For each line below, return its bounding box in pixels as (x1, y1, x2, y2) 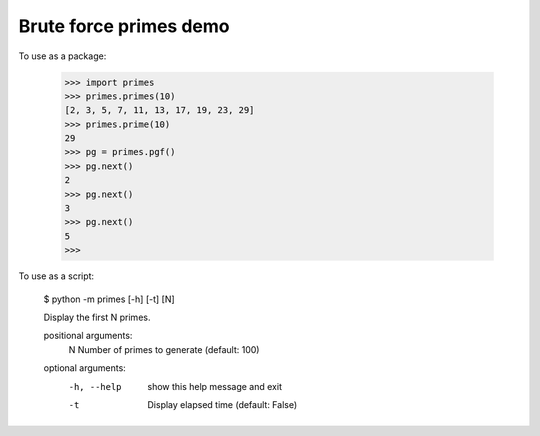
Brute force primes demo (18, 15, 230, 37)
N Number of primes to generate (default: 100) (68, 343, 260, 355)
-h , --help (68, 381, 122, 392)
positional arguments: (43, 330, 133, 342)
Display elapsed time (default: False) (147, 398, 298, 410)
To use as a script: (18, 270, 95, 282)
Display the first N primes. (43, 311, 151, 323)
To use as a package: (18, 50, 107, 62)
